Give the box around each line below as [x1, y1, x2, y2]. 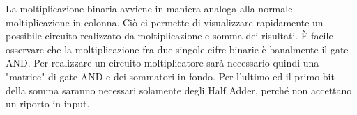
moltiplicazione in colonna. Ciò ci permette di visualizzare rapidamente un [6, 15, 324, 29]
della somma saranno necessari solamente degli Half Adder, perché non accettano [6, 82, 352, 97]
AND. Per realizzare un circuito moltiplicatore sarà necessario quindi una [6, 55, 319, 70]
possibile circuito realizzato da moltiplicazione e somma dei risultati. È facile [6, 28, 333, 43]
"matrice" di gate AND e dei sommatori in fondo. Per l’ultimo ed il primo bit [6, 69, 335, 83]
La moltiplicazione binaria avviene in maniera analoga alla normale [6, 1, 293, 15]
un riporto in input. [6, 96, 90, 111]
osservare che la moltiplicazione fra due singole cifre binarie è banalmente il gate [6, 42, 349, 56]
